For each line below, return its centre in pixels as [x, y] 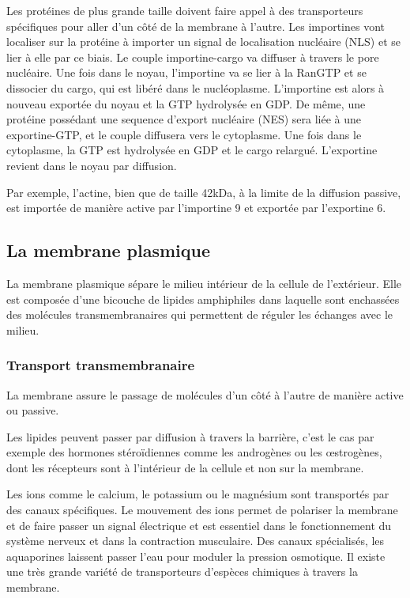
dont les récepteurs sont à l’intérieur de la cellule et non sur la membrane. [185, 467]
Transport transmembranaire [101, 365]
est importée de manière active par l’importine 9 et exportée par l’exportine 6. [196, 208]
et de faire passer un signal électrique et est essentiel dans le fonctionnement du [199, 525]
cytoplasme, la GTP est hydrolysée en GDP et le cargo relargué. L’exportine [192, 150]
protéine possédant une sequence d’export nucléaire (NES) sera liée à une [184, 119]
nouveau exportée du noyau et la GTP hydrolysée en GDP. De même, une [186, 103]
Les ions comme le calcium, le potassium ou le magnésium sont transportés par [198, 494]
